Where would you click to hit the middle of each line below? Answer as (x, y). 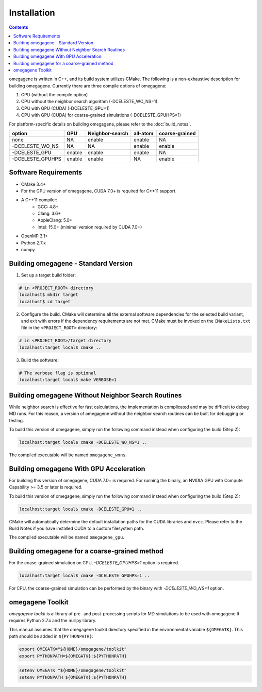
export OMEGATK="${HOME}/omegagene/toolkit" (73, 649)
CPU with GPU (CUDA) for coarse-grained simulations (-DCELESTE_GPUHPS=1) (101, 115)
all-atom (144, 134)
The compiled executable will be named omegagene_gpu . (67, 537)
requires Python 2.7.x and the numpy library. (53, 621)
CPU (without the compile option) (55, 95)
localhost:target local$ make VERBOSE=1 (68, 380)
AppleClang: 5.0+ (55, 220)
